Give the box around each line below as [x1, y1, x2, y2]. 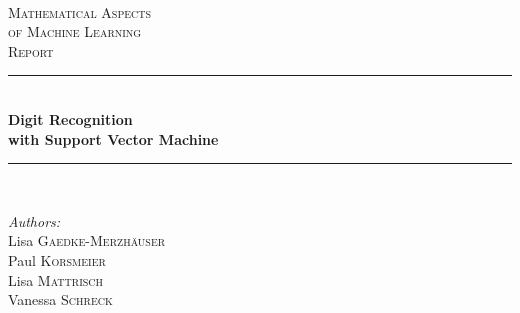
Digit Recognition [8, 108, 133, 129]
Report [8, 40, 54, 61]
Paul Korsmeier [8, 249, 106, 270]
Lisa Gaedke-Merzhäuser [8, 230, 166, 251]
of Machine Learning [8, 21, 142, 42]
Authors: [8, 210, 61, 231]
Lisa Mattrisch [8, 269, 104, 290]
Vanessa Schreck [8, 289, 113, 310]
